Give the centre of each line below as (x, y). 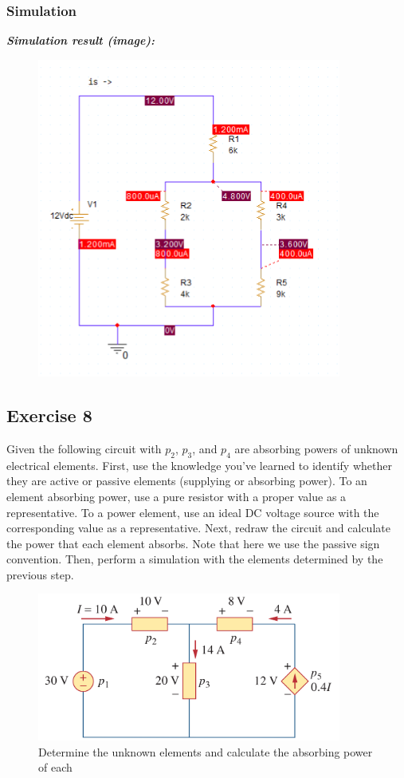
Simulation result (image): (81, 40)
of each (55, 767)
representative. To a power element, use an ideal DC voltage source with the (193, 512)
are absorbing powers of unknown (316, 448)
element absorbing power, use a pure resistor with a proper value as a (177, 496)
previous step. (40, 574)
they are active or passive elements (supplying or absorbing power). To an (187, 481)
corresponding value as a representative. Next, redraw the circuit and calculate (198, 528)
